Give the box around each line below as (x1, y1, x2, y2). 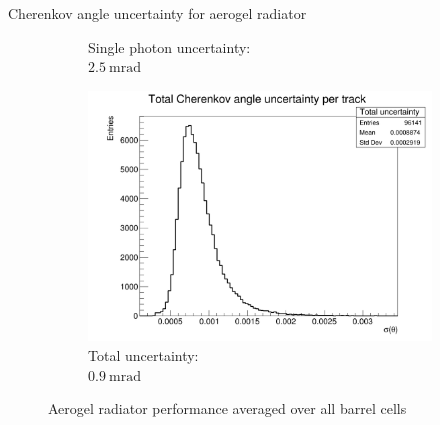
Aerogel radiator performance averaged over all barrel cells (48, 398, 407, 419)
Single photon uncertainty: (88, 36, 251, 57)
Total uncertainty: (88, 344, 199, 365)
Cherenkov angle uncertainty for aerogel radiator (8, 3, 307, 23)
